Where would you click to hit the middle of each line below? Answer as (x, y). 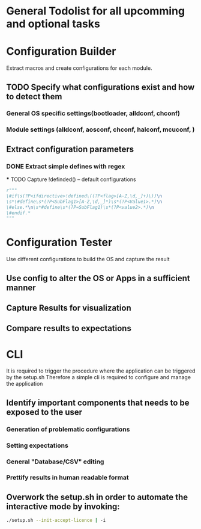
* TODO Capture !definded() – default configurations (71, 179)
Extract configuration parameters (70, 149)
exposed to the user (44, 412)
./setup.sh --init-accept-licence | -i (56, 521)
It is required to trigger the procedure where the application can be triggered (101, 371)
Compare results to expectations (69, 328)
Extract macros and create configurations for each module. (79, 68)
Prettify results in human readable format (67, 478)
